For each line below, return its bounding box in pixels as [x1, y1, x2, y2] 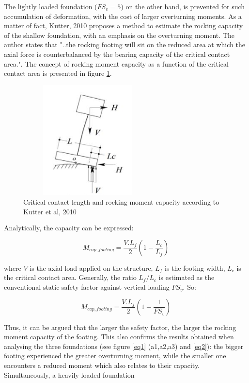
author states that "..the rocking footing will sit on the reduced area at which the [4, 39, 245, 50]
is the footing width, [164, 262, 225, 273]
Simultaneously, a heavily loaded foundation [4, 369, 135, 380]
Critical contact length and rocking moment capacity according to [23, 197, 219, 207]
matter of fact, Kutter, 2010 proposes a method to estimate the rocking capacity [4, 20, 243, 31]
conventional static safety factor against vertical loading [4, 282, 170, 292]
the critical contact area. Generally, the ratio [4, 272, 137, 282]
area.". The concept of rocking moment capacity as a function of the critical [4, 58, 229, 69]
